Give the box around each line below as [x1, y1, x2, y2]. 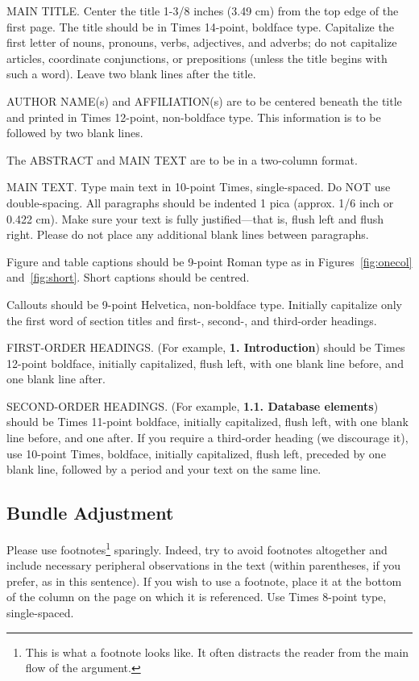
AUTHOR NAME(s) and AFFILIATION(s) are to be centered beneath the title [6, 92, 402, 109]
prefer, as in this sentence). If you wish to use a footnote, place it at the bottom [6, 572, 402, 589]
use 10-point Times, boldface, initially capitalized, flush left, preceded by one [6, 445, 386, 462]
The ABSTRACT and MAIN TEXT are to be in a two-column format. [6, 151, 358, 168]
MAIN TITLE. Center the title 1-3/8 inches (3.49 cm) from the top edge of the [6, 2, 399, 19]
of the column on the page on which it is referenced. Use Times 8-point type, [6, 588, 387, 605]
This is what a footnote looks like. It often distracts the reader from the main [25, 643, 409, 660]
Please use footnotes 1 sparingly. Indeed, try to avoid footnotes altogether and [6, 539, 388, 558]
